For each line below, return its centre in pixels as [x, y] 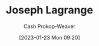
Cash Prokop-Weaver [49, 26]
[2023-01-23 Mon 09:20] [49, 37]
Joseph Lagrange [49, 10]
